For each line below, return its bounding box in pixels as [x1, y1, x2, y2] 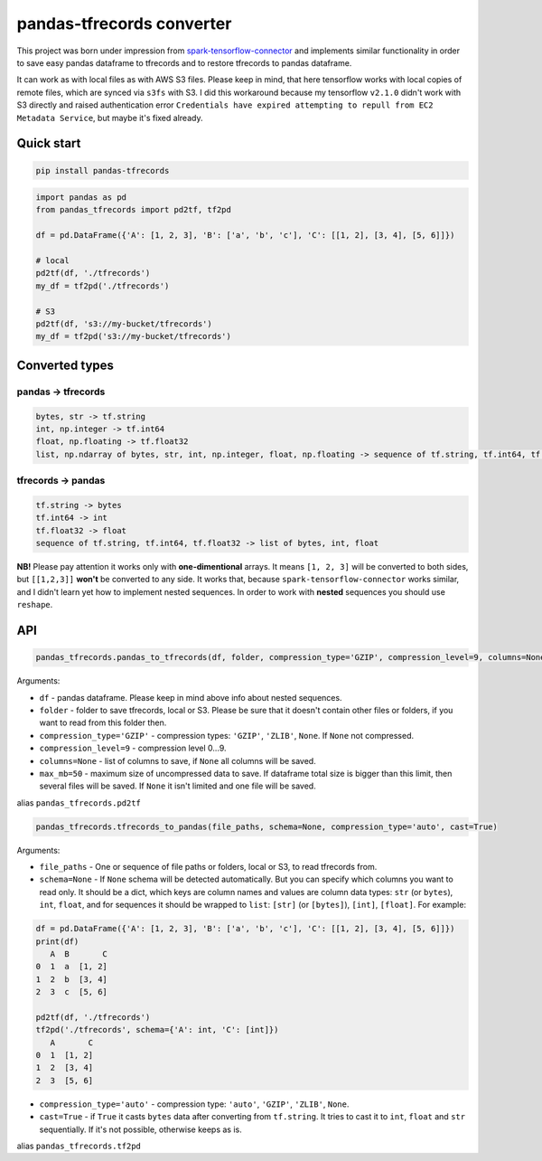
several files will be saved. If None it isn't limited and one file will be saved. [39, 780, 316, 791]
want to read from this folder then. [39, 717, 167, 728]
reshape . [16, 599, 53, 610]
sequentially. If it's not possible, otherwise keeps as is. [39, 1124, 243, 1135]
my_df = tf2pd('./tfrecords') [35, 280, 170, 291]
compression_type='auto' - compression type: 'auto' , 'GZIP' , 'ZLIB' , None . [39, 1099, 350, 1109]
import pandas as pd [35, 193, 126, 203]
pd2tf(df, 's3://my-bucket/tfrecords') [35, 318, 212, 329]
